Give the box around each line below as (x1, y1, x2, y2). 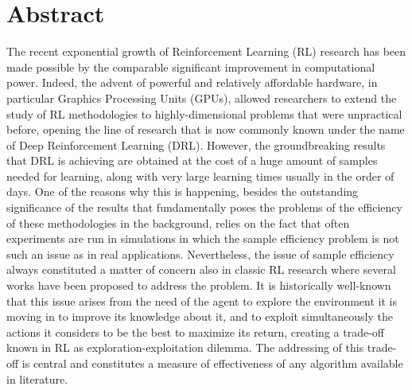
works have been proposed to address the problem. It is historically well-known (6, 277, 391, 294)
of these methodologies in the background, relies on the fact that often (6, 214, 350, 231)
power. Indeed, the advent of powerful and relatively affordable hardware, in (6, 74, 378, 91)
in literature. (6, 370, 68, 387)
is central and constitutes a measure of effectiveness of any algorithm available (21, 355, 403, 371)
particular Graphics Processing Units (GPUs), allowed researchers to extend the (6, 89, 397, 106)
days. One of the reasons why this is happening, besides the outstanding (6, 183, 359, 200)
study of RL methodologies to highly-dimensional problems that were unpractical (6, 105, 402, 122)
